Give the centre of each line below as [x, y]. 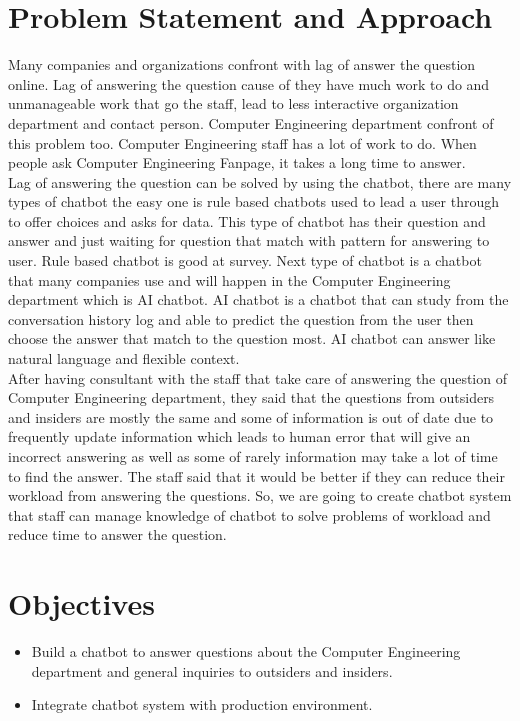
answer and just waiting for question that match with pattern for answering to [249, 240]
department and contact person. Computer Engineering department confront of [251, 122]
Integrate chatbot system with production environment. [202, 704]
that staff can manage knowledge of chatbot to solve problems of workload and [249, 514]
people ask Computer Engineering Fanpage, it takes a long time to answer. [237, 162]
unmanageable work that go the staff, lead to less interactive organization [233, 103]
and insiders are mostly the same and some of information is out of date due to [251, 416]
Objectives [81, 603]
